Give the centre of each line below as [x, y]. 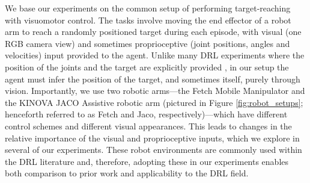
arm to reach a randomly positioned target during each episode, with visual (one [153, 32]
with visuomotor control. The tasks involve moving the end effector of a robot [148, 20]
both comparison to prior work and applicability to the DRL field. [127, 173]
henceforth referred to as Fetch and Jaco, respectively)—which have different [146, 114]
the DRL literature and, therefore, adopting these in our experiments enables [147, 161]
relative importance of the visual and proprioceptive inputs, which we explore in [152, 138]
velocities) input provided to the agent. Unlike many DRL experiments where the [155, 55]
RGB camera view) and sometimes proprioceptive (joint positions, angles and [147, 43]
